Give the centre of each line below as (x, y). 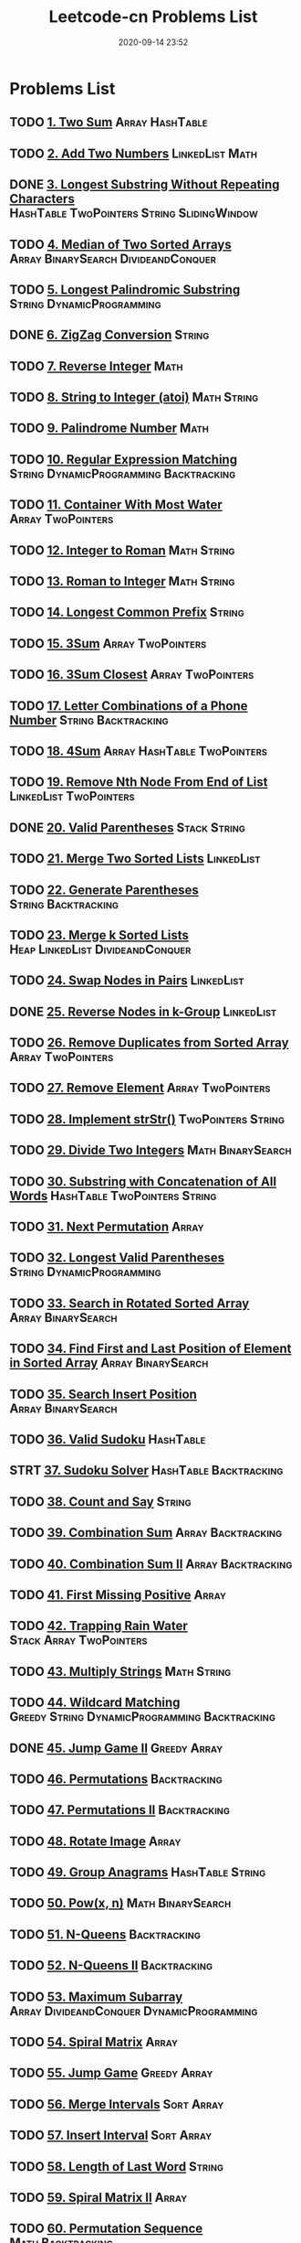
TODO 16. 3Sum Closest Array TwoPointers (132, 675)
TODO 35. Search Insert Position (104, 1394)
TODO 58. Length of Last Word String (117, 2167)
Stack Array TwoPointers (78, 1641)
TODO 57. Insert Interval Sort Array (111, 2136)
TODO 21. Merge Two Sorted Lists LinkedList (135, 859)
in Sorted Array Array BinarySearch (109, 1363)
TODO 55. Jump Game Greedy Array (111, 2073)
